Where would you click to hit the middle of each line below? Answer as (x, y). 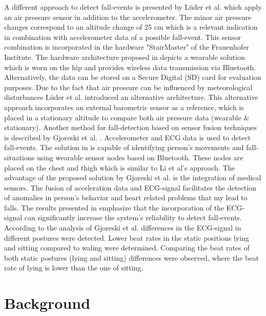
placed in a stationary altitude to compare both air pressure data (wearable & (127, 117)
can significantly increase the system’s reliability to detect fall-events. (133, 217)
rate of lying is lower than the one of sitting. (74, 268)
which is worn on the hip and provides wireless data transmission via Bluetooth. (130, 67)
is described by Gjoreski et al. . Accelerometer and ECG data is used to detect (128, 137)
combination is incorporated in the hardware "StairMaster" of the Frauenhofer (127, 47)
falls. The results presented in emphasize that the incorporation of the (114, 207)
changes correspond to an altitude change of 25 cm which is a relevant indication (131, 27)
